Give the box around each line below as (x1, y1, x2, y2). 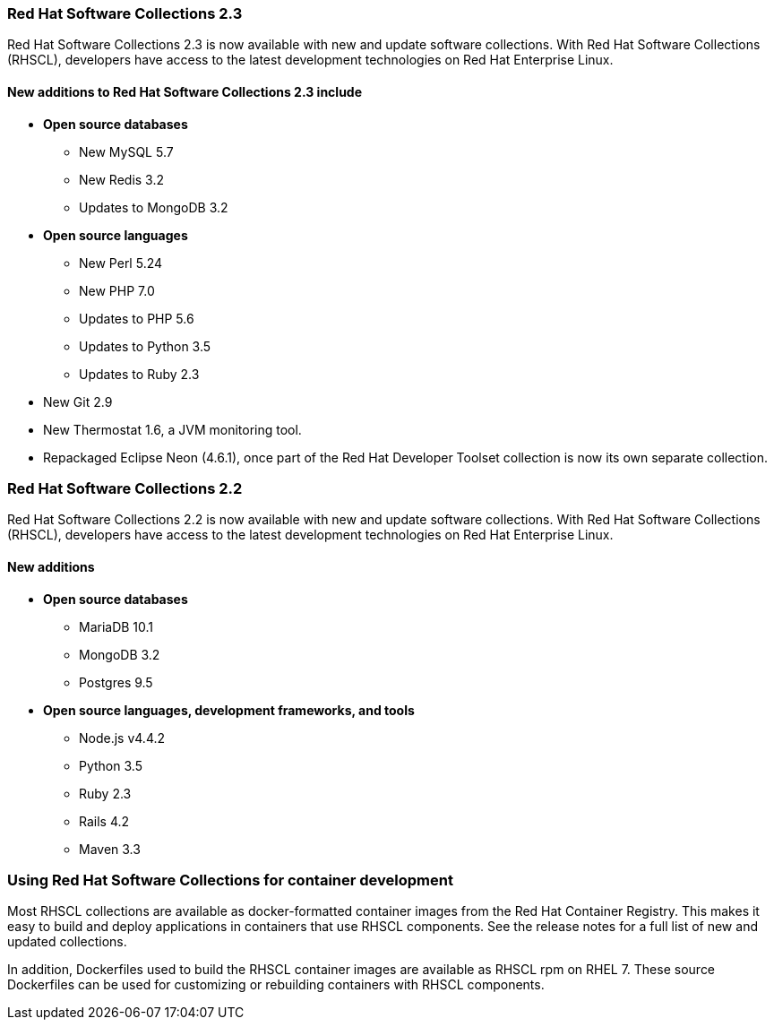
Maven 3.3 (79, 841, 141, 857)
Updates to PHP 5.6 (79, 310, 194, 326)
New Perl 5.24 (79, 255, 163, 271)
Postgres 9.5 (79, 674, 153, 690)
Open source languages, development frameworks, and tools (43, 702, 415, 718)
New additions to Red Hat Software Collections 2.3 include (7, 83, 363, 99)
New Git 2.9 (43, 393, 113, 410)
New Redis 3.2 (79, 171, 165, 187)
